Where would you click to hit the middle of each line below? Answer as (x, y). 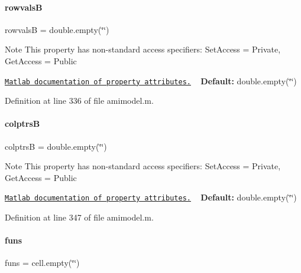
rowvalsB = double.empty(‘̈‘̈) (57, 29)
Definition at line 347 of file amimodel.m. (79, 217)
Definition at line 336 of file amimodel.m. (79, 101)
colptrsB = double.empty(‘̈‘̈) (56, 146)
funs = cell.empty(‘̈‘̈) (42, 263)
